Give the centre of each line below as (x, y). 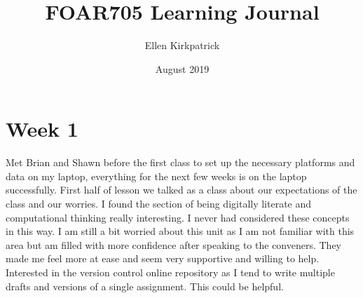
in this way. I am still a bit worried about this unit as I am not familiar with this (180, 231)
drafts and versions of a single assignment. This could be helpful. (145, 286)
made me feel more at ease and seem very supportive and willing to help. (163, 258)
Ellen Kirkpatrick (182, 45)
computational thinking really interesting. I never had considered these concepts (178, 217)
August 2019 (182, 68)
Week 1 (42, 129)
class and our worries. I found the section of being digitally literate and (159, 204)
